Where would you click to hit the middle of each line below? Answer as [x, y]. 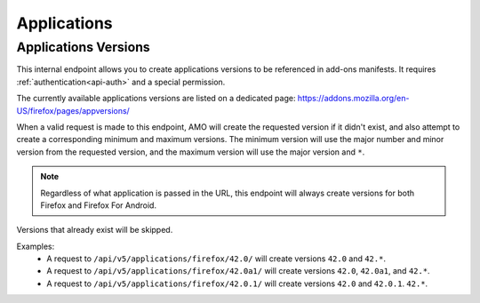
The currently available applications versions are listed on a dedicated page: [156, 99]
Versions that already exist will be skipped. [95, 230]
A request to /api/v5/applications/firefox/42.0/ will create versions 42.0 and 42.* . [216, 259]
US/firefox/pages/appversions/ [73, 110]
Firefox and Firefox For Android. [99, 205]
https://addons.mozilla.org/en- [353, 99]
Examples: [36, 246]
